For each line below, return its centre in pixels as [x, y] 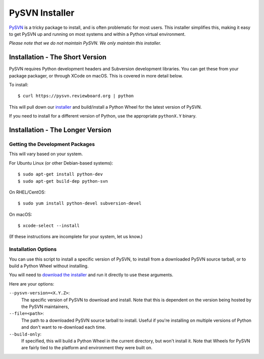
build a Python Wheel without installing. [49, 266]
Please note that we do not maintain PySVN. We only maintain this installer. [85, 43]
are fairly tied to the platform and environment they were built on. [87, 348]
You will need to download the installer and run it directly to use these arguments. [91, 275]
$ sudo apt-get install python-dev [60, 174]
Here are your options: [32, 284]
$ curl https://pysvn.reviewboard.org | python [76, 96]
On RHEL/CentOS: [27, 192]
